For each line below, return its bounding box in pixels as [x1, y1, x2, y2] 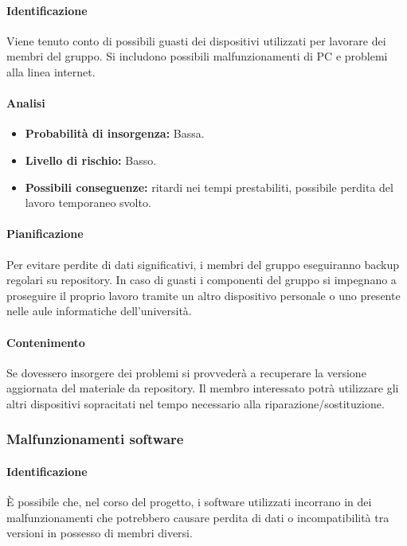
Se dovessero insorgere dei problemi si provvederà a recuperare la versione [6, 364, 366, 380]
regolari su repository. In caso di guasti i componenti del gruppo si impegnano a [6, 271, 397, 288]
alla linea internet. [6, 63, 96, 80]
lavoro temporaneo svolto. [25, 194, 151, 211]
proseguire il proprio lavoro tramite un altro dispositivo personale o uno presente [6, 287, 401, 303]
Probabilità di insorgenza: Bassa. [25, 125, 205, 142]
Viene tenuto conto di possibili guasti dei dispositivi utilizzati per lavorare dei [6, 32, 386, 49]
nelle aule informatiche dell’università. [6, 302, 192, 319]
